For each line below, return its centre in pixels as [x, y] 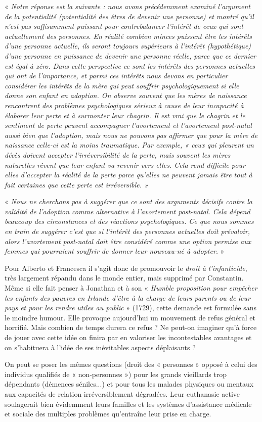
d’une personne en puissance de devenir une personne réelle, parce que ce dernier [130, 55]
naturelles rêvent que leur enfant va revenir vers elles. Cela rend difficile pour [125, 165]
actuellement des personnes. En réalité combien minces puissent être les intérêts [128, 36]
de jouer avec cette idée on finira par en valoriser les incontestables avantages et [128, 337]
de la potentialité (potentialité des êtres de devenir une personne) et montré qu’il [129, 16]
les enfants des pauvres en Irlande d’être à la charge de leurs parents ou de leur [127, 297]
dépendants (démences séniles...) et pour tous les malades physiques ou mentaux [129, 384]
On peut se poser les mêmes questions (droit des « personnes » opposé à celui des [131, 364]
